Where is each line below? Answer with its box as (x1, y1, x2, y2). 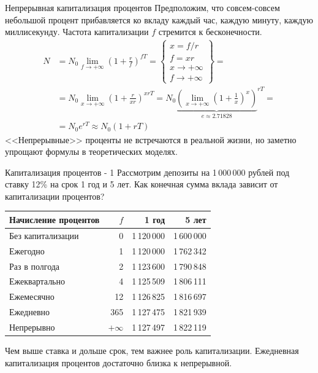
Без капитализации (9, 229, 79, 241)
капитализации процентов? (5, 189, 105, 202)
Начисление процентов (9, 213, 100, 226)
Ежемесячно (9, 290, 55, 303)
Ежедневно (9, 305, 50, 318)
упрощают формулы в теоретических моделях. (5, 145, 178, 158)
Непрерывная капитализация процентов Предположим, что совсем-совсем (5, 1, 280, 14)
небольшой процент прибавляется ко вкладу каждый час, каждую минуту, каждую (5, 13, 313, 26)
